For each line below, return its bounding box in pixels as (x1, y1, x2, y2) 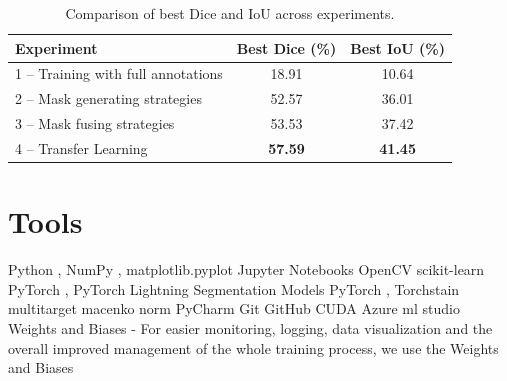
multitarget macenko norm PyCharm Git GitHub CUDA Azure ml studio (8, 298, 460, 319)
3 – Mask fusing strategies (15, 113, 175, 134)
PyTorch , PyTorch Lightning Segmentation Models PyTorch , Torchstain (8, 278, 460, 299)
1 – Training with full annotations (15, 63, 223, 84)
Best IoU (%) (350, 37, 445, 58)
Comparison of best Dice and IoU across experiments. (65, 3, 395, 23)
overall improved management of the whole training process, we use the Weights (8, 337, 499, 358)
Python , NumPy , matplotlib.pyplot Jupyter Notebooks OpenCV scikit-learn (8, 259, 485, 280)
